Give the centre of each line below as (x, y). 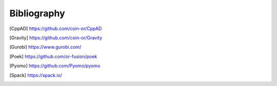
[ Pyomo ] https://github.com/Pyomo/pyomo (55, 66)
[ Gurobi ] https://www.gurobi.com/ (45, 47)
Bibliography (37, 13)
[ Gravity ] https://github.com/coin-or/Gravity (56, 38)
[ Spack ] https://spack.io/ (36, 75)
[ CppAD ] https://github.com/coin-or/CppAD (56, 28)
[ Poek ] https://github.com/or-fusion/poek (53, 56)
